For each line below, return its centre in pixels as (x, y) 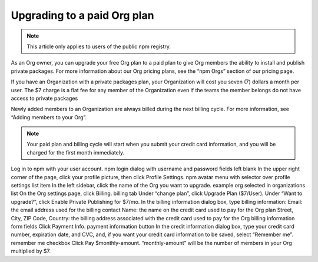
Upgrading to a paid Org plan (82, 15)
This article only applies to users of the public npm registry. (99, 46)
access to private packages (44, 98)
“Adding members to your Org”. (49, 117)
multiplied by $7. (31, 251)
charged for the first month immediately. (76, 152)
